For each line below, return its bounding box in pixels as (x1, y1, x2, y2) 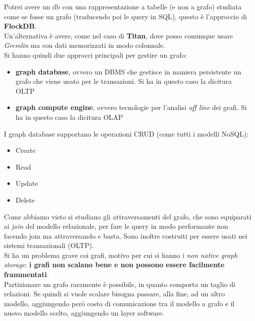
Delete (15, 194, 35, 205)
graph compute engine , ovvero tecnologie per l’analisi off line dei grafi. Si (15, 102, 247, 112)
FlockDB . (4, 21, 37, 31)
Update (15, 178, 38, 188)
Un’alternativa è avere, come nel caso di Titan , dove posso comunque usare (4, 30, 233, 40)
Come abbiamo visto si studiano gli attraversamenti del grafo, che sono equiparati (4, 211, 252, 221)
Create (15, 145, 36, 155)
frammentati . (4, 269, 49, 280)
